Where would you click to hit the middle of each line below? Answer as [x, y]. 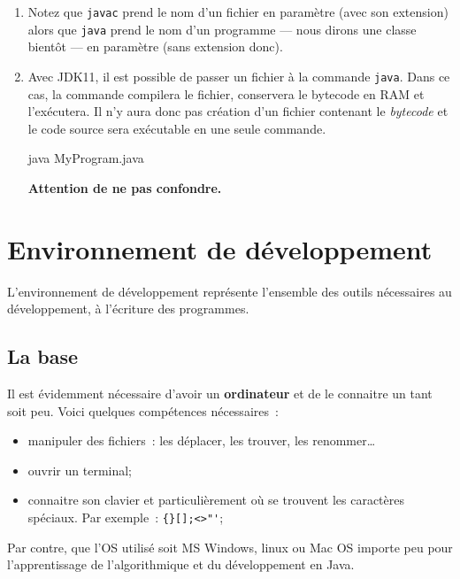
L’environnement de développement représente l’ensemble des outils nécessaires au [230, 291]
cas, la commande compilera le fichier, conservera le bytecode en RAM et [226, 93]
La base [43, 356]
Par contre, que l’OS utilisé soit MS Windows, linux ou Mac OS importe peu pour [230, 547]
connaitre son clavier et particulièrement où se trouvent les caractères [216, 500]
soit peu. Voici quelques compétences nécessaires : [143, 410]
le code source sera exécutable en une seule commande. [177, 128]
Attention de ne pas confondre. [125, 187]
